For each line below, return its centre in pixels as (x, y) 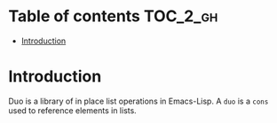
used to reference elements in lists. (72, 110)
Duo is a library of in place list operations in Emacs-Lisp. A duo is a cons (138, 101)
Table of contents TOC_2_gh (113, 16)
